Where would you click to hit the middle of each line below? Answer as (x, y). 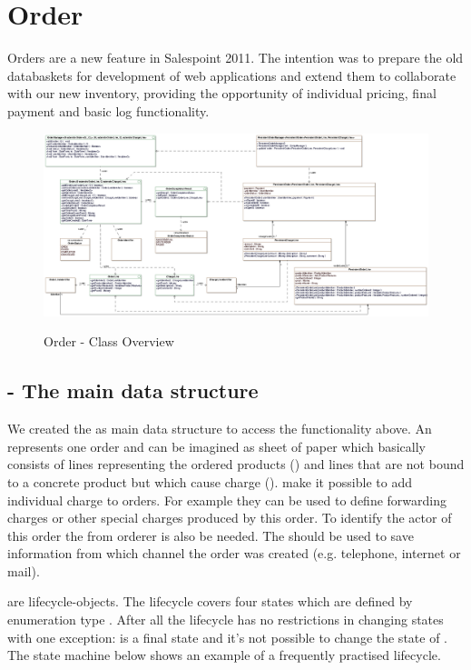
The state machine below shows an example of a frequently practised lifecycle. (224, 655)
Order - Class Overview (109, 341)
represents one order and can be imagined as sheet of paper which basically (217, 446)
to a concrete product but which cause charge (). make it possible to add (210, 481)
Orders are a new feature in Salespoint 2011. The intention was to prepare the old (235, 58)
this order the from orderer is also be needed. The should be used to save (211, 535)
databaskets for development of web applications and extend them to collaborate (232, 75)
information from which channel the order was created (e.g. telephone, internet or (234, 553)
